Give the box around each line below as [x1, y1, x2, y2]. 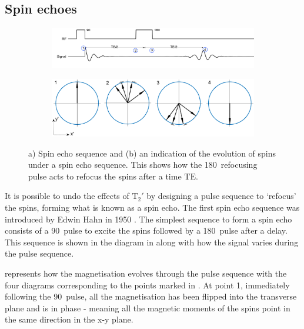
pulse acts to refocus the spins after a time [28, 170, 182, 182]
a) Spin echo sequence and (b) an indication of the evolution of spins [28, 147, 276, 159]
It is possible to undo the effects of [5, 190, 129, 202]
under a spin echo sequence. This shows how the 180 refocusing [28, 158, 258, 171]
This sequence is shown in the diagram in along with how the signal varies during [5, 235, 299, 248]
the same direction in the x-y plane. [5, 313, 133, 325]
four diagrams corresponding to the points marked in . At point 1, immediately [5, 278, 290, 291]
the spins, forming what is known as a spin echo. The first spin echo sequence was [5, 201, 300, 214]
